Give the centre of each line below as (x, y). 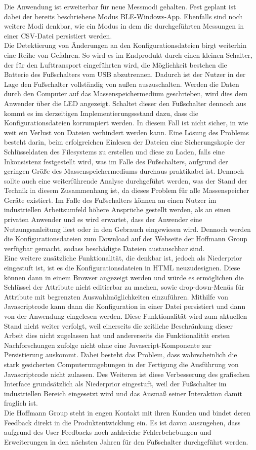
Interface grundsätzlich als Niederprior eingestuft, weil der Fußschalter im (115, 384)
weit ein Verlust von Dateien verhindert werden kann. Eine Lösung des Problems (127, 132)
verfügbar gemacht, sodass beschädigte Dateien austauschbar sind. (104, 248)
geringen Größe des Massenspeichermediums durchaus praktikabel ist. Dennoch (124, 171)
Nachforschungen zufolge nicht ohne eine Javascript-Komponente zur (108, 345)
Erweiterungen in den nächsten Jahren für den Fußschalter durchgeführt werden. (126, 441)
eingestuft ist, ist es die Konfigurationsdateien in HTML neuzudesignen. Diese (122, 268)
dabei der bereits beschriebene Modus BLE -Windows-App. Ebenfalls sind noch (124, 16)
